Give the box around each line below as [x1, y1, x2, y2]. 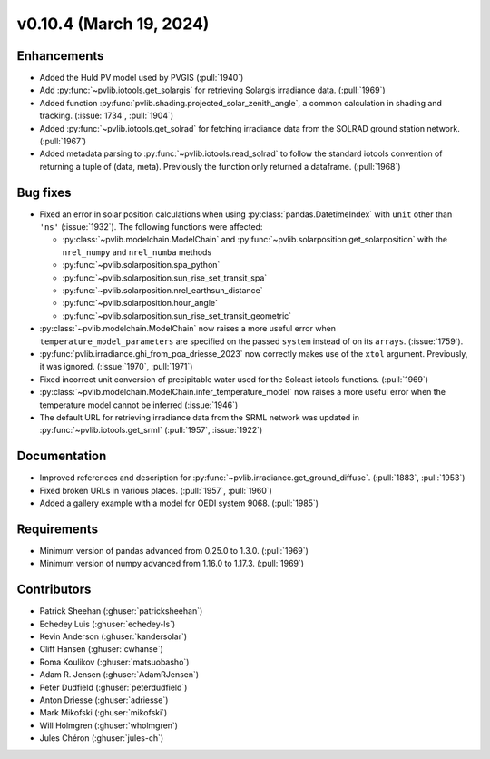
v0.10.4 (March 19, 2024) [16, 14, 210, 34]
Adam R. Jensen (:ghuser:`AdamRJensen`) [39, 669, 200, 680]
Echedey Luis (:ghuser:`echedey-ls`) [39, 618, 176, 629]
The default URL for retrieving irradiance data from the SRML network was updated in [39, 411, 360, 422]
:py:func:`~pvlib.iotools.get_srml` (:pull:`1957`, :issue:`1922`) [39, 425, 263, 436]
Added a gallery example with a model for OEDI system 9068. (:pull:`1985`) [39, 498, 319, 508]
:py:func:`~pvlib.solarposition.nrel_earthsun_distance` [62, 285, 263, 296]
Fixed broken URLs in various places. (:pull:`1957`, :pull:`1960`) [39, 485, 272, 496]
